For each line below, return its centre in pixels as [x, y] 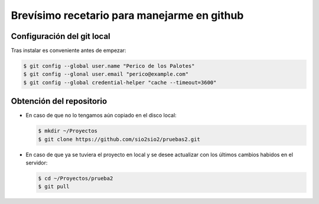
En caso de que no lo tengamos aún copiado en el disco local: [101, 116]
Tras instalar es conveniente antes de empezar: [69, 51]
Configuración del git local [61, 36]
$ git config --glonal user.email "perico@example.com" [106, 74]
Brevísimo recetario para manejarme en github [127, 15]
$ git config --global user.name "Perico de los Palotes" [109, 66]
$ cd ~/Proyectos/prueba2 [76, 179]
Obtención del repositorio [59, 101]
